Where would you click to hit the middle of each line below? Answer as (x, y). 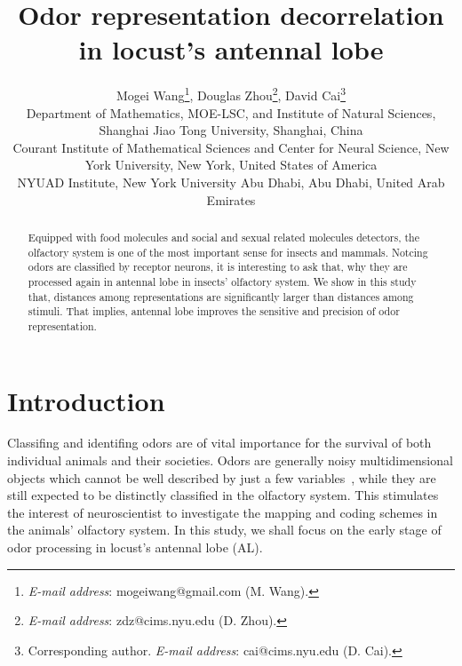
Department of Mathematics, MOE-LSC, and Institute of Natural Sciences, (231, 112)
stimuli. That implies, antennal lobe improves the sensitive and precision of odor (214, 311)
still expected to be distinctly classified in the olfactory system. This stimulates (223, 495)
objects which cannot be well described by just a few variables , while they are (222, 477)
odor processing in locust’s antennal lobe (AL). (135, 547)
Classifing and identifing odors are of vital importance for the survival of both (219, 443)
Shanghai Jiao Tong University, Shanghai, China (231, 130)
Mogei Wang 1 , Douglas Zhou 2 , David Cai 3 (231, 94)
